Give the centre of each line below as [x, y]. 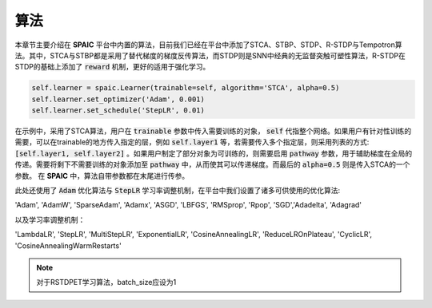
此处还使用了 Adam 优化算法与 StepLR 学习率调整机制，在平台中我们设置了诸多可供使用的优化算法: [178, 191]
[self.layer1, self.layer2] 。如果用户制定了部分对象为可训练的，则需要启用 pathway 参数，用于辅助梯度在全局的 [213, 153]
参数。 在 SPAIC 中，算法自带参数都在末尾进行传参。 [102, 176]
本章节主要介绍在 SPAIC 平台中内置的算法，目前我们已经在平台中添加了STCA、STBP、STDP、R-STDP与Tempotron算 [208, 45]
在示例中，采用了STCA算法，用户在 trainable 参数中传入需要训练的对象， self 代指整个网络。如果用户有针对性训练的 [213, 131]
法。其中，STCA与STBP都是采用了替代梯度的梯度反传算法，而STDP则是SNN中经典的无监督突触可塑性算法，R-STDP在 [210, 55]
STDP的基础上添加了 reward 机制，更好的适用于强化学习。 [112, 67]
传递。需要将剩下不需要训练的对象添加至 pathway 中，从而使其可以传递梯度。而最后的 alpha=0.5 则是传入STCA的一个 [212, 164]
